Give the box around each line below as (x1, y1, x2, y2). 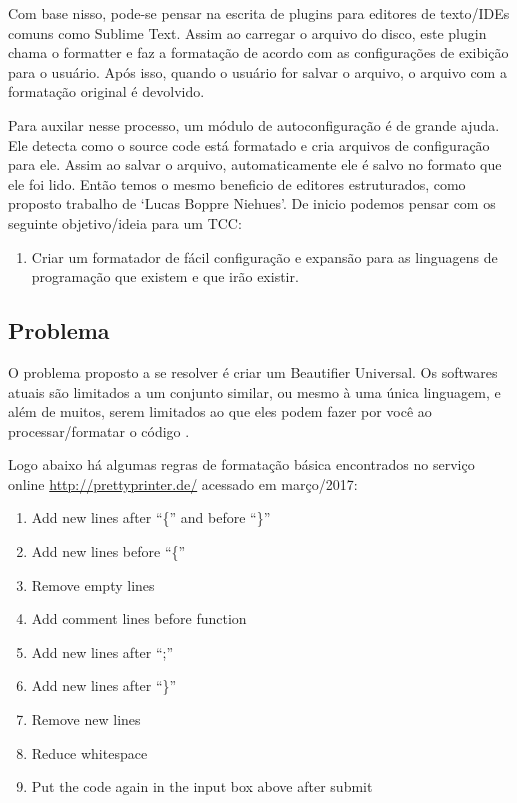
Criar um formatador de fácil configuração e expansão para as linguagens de (31, 246, 498, 267)
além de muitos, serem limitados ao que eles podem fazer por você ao (8, 401, 432, 422)
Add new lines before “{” (31, 541, 186, 562)
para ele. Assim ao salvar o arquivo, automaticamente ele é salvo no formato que (8, 154, 502, 175)
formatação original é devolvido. (8, 81, 205, 102)
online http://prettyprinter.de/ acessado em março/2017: (8, 473, 358, 494)
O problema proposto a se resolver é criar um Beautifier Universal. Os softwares (8, 361, 498, 382)
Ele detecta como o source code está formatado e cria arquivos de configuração (8, 134, 490, 155)
